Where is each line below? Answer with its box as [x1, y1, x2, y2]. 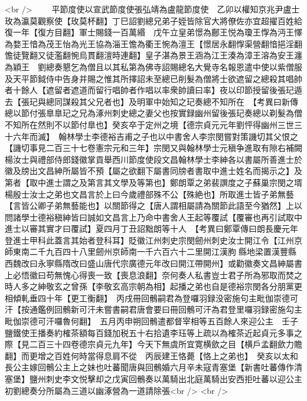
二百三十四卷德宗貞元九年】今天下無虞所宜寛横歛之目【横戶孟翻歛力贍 [29, 338, 302, 350]
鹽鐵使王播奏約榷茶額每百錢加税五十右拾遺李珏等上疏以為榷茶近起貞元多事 [5, 326, 294, 338]
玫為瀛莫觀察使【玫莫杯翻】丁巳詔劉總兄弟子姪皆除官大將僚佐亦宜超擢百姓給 [5, 14, 302, 27]
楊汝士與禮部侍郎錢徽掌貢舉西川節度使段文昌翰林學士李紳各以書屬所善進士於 [5, 153, 302, 165]
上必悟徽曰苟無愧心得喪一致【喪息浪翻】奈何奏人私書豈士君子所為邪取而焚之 [5, 268, 302, 281]
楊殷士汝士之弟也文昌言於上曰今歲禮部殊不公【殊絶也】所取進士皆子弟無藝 [5, 188, 294, 200]
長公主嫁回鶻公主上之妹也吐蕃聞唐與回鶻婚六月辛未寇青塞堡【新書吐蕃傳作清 [5, 361, 302, 373]
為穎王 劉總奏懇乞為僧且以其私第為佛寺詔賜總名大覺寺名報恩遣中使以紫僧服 [5, 60, 302, 73]
